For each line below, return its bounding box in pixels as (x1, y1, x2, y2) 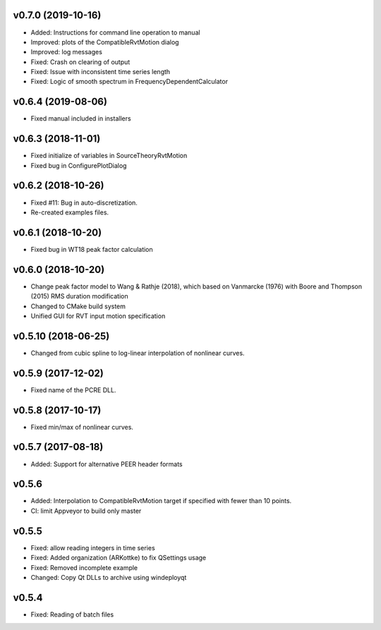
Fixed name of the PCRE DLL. (30, 385, 116, 394)
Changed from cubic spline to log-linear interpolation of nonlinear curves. (30, 349, 245, 357)
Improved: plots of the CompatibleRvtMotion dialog (30, 37, 179, 46)
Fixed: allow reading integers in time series (30, 543, 155, 552)
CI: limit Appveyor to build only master (30, 507, 142, 515)
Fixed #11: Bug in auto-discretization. (30, 198, 138, 207)
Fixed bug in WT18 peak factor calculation (30, 245, 153, 253)
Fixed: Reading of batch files (30, 610, 114, 619)
